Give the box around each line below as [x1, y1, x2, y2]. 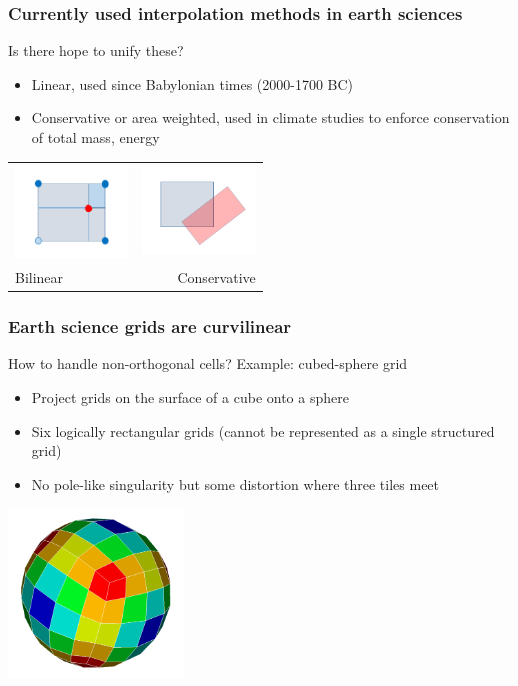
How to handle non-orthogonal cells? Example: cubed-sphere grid [8, 353, 408, 374]
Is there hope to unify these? [8, 40, 184, 61]
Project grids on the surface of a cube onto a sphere [31, 386, 349, 407]
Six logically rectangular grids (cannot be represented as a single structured [31, 420, 495, 441]
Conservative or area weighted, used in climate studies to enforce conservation [31, 107, 510, 128]
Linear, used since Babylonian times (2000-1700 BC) [31, 73, 354, 94]
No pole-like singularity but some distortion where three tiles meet [31, 473, 440, 494]
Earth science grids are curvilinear [8, 314, 292, 339]
